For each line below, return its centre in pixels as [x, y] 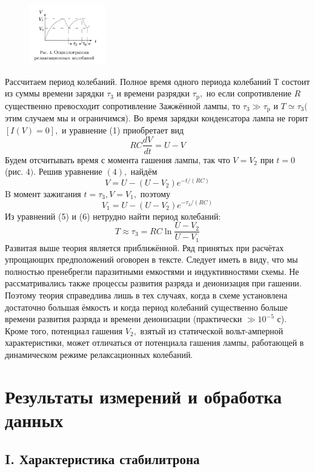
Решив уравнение [70, 171]
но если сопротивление [249, 93]
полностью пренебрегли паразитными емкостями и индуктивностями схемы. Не [152, 271]
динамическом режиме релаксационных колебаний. [99, 354]
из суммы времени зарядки [55, 93]
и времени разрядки [153, 93]
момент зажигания [47, 193]
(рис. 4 [18, 171]
